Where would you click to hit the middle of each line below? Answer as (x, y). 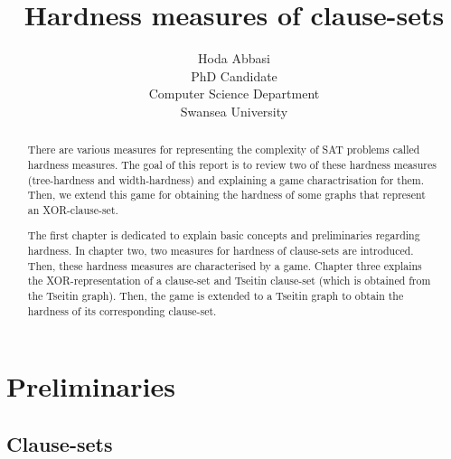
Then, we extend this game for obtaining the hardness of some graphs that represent (226, 195)
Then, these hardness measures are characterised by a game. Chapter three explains (225, 265)
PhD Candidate (234, 75)
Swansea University (234, 111)
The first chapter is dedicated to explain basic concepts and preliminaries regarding (224, 235)
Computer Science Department (234, 94)
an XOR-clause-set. (73, 209)
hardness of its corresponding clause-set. (122, 310)
